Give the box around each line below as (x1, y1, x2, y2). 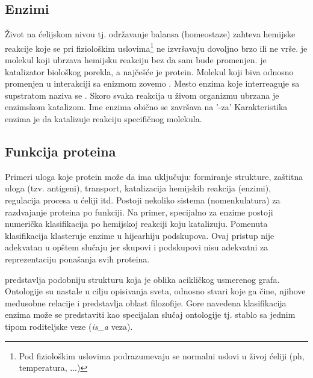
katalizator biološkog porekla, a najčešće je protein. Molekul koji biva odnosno (5, 65, 294, 78)
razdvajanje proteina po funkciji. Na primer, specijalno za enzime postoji (5, 205, 273, 218)
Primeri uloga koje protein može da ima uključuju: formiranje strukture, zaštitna (5, 170, 303, 182)
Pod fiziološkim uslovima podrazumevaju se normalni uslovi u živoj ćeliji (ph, (19, 349, 305, 362)
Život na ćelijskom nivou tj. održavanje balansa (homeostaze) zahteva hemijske (5, 28, 296, 40)
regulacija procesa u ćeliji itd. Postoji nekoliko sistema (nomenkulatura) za (5, 194, 280, 206)
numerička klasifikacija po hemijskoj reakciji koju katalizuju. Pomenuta (5, 217, 268, 230)
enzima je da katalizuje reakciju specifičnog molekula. (5, 113, 202, 125)
